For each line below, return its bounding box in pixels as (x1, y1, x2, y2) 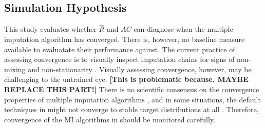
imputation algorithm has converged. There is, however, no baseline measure (4, 34, 245, 45)
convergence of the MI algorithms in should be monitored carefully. (4, 114, 215, 124)
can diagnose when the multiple (134, 24, 233, 34)
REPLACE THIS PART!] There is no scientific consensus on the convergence (4, 83, 259, 94)
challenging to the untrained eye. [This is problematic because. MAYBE (4, 74, 249, 84)
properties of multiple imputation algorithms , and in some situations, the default (4, 94, 261, 104)
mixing (4, 63, 26, 74)
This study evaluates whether (4, 24, 97, 34)
